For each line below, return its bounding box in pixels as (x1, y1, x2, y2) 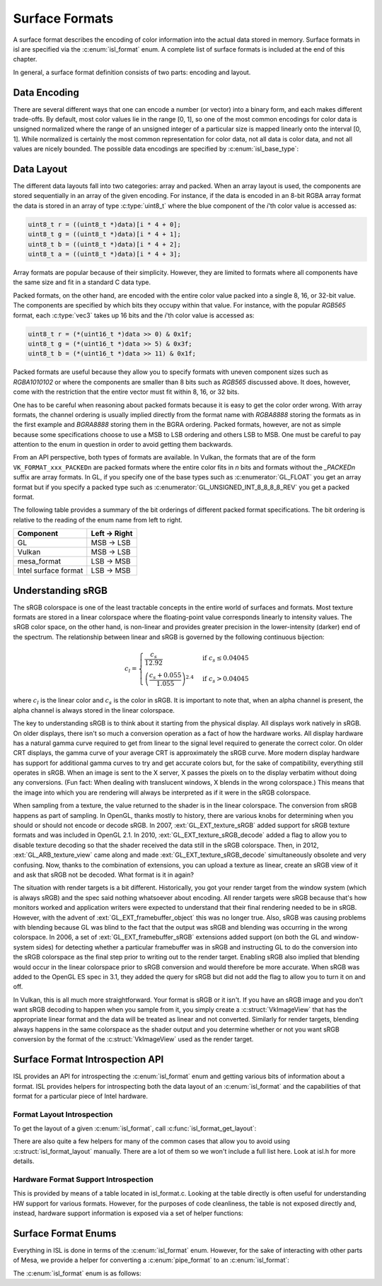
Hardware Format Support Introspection (13, 1174, 154, 1184)
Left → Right (91, 529, 133, 539)
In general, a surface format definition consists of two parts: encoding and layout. (13, 68, 251, 76)
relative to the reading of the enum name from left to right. (13, 515, 183, 524)
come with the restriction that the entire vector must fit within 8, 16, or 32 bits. (13, 387, 240, 396)
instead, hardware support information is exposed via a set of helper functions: (13, 1209, 243, 1217)
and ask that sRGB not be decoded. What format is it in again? (13, 870, 195, 879)
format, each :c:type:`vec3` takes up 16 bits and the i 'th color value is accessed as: (13, 311, 255, 320)
